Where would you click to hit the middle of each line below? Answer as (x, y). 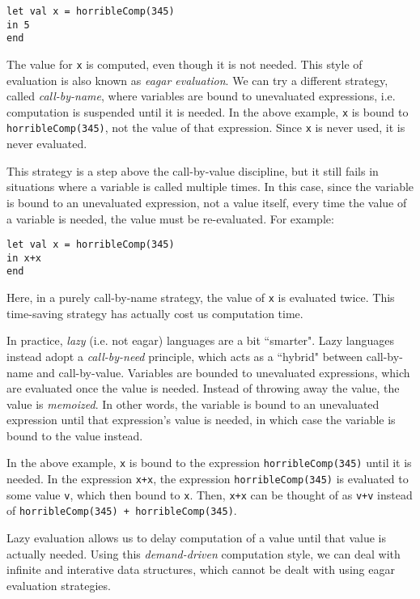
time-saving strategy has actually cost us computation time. (155, 313)
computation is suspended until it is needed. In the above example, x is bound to (208, 111)
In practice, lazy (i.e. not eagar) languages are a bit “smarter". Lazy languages (201, 340)
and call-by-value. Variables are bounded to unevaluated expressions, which (223, 372)
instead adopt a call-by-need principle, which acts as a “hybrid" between (185, 356)
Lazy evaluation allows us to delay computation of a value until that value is (197, 538)
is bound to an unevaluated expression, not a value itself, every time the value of (207, 202)
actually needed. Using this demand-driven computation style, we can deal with (204, 553)
